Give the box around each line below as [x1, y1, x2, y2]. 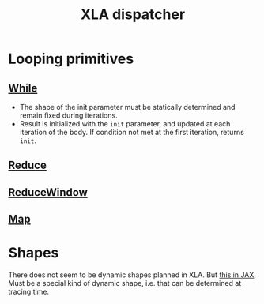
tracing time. [8, 287, 50, 297]
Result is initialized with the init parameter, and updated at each [19, 119, 231, 128]
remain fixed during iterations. [19, 111, 118, 120]
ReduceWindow [8, 186, 89, 199]
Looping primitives [8, 50, 134, 68]
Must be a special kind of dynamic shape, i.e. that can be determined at [8, 279, 242, 288]
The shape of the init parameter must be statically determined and [19, 103, 236, 111]
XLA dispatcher [80, 6, 186, 24]
